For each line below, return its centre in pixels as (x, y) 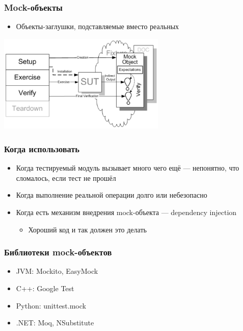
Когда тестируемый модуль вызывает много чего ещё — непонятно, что (128, 168)
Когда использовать (42, 148)
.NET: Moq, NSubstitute (55, 323)
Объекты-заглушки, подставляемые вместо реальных (98, 26)
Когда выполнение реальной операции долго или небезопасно (112, 195)
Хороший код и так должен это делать (87, 229)
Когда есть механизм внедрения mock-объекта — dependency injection (126, 212)
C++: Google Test (45, 288)
